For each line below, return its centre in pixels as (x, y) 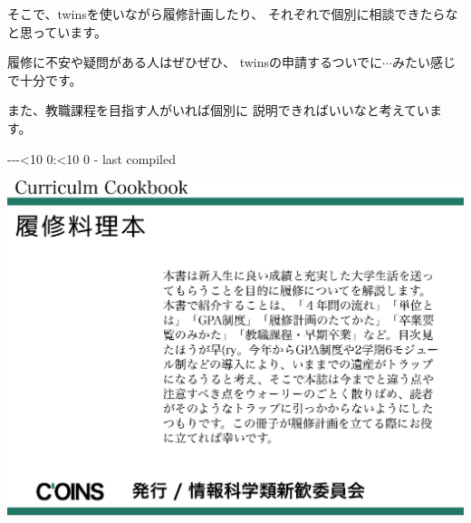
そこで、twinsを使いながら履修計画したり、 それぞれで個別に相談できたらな (233, 14)
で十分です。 (45, 79)
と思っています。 (57, 31)
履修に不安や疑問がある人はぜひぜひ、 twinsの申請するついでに (195, 62)
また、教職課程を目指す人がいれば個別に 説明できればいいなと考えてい (218, 110)
